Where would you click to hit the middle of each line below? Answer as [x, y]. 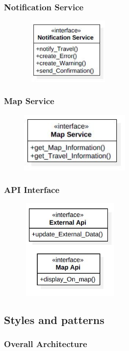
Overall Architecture [46, 344]
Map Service [29, 101]
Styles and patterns [54, 319]
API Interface [32, 189]
